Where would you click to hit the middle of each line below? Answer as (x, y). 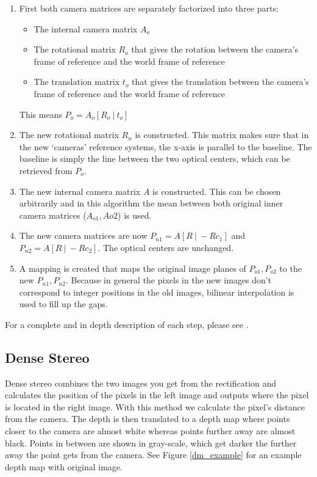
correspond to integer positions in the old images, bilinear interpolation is (157, 292)
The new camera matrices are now (83, 235)
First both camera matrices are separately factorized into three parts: (149, 8)
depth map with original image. (64, 466)
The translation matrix (77, 82)
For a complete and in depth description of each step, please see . (127, 324)
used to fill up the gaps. (63, 304)
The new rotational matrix (69, 135)
